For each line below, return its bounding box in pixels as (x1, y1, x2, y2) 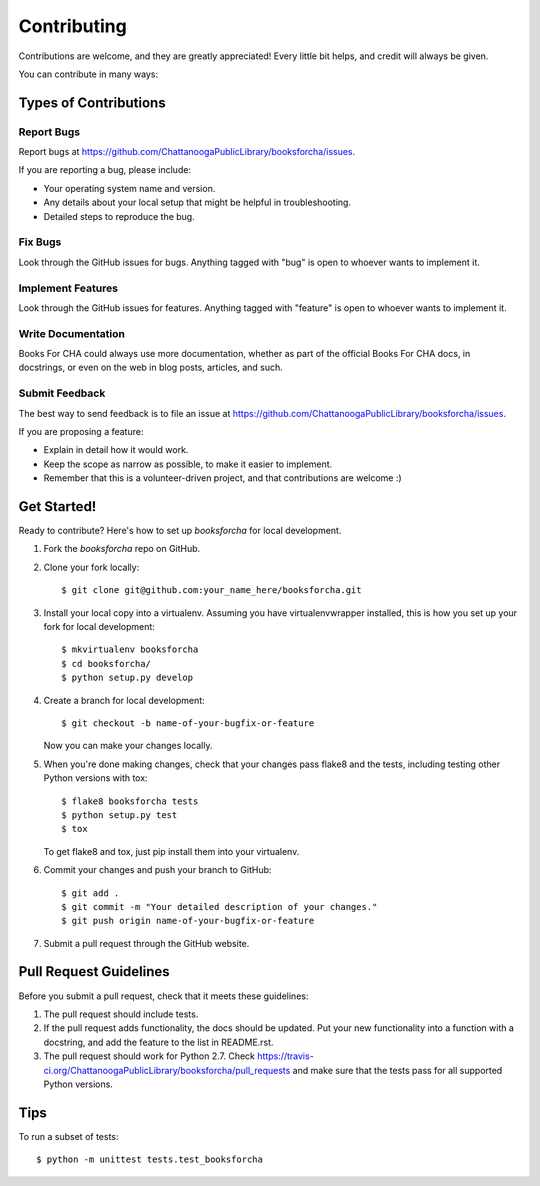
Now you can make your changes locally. (43, 740, 213, 752)
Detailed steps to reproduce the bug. (43, 210, 195, 222)
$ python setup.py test (61, 809, 178, 820)
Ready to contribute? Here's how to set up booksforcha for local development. (18, 525, 342, 537)
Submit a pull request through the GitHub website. (43, 937, 250, 949)
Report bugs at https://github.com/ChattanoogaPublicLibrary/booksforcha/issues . (18, 146, 356, 158)
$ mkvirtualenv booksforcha (61, 644, 199, 655)
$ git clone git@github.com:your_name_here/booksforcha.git (61, 585, 362, 596)
